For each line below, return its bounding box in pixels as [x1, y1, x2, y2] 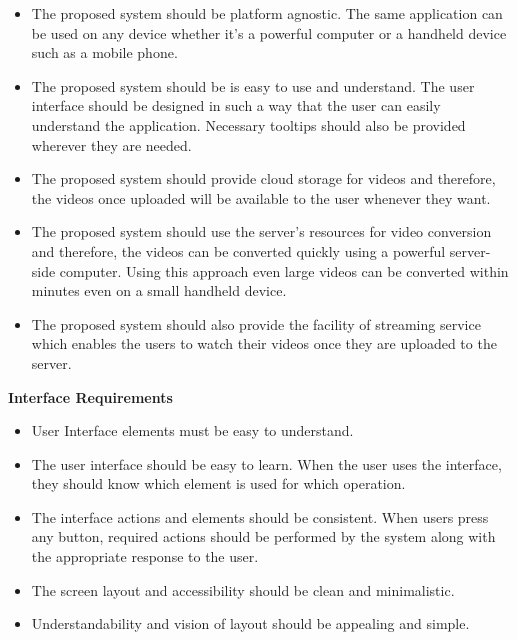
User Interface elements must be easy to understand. [31, 420, 354, 441]
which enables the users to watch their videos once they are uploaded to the [31, 333, 497, 354]
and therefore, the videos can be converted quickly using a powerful [31, 240, 446, 261]
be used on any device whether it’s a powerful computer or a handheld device [31, 22, 507, 43]
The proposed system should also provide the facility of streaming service [31, 313, 481, 334]
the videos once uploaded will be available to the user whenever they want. [31, 187, 491, 208]
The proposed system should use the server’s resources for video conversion [31, 221, 492, 242]
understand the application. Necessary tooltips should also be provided [31, 114, 466, 135]
